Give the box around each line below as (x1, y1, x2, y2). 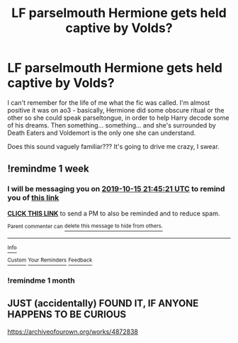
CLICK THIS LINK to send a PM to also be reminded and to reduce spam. (7, 209, 220, 218)
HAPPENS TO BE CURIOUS (7, 308, 127, 320)
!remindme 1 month (7, 275, 76, 285)
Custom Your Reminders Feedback (7, 257, 93, 264)
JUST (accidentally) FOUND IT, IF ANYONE (7, 298, 199, 310)
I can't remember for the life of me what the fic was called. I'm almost (7, 98, 210, 107)
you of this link (7, 193, 59, 203)
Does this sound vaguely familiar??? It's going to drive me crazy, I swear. (7, 142, 220, 150)
